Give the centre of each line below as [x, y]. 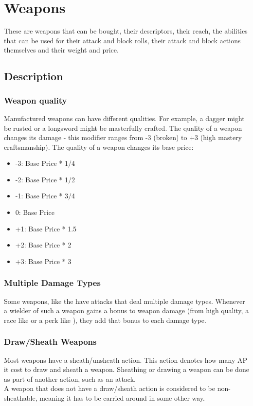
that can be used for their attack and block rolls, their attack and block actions [122, 40]
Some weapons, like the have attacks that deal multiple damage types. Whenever [125, 301]
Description [34, 76]
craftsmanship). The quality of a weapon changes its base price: [99, 147]
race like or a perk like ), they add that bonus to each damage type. [105, 320]
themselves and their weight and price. [61, 50]
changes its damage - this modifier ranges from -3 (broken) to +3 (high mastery [123, 137]
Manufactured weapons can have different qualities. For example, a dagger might [124, 118]
